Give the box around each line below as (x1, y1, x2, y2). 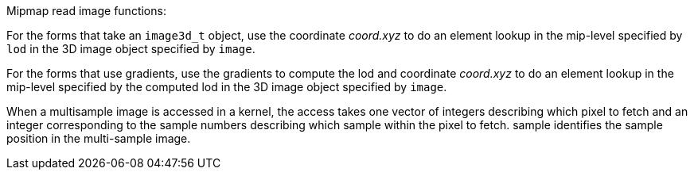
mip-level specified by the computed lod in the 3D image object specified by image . (6, 80, 447, 94)
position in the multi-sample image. (6, 132, 191, 145)
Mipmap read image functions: (6, 4, 166, 17)
